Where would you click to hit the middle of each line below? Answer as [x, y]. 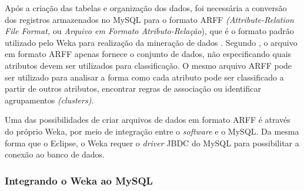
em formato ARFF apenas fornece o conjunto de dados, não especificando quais [148, 54]
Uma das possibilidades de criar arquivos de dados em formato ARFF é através [148, 120]
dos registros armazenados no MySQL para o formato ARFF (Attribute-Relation [149, 19]
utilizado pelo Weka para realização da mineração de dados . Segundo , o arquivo [151, 42]
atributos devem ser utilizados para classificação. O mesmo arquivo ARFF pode [148, 65]
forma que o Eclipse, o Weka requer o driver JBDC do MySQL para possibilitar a [152, 143]
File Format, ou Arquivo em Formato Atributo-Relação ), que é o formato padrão [149, 31]
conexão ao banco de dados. [55, 154]
